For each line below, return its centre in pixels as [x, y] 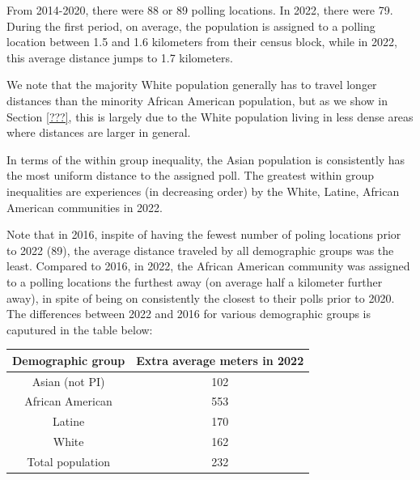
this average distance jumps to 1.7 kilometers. [120, 57]
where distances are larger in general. [99, 132]
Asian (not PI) [68, 381]
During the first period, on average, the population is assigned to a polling [191, 25]
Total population [68, 461]
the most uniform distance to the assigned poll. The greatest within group [190, 175]
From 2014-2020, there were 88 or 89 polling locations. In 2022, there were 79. [200, 10]
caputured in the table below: [80, 329]
